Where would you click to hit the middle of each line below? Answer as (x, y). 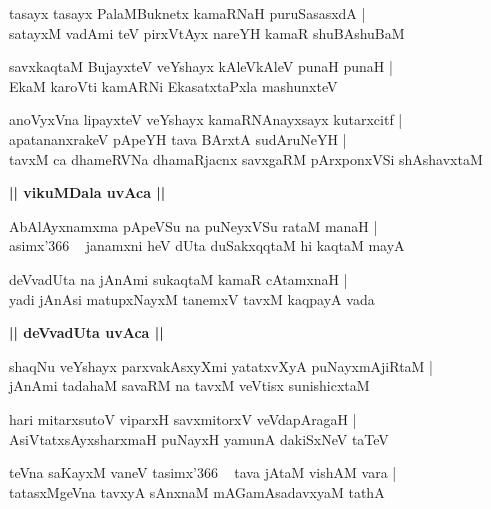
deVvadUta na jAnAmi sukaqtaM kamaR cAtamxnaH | (178, 278)
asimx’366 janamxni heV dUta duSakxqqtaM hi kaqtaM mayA (207, 245)
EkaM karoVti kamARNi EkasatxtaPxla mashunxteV (173, 85)
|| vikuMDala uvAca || (87, 192)
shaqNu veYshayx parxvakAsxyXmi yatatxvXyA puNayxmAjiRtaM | (221, 365)
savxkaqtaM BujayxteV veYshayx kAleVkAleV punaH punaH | (201, 66)
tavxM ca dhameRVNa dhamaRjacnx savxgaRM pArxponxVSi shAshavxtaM (246, 158)
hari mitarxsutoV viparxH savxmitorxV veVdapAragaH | (183, 418)
